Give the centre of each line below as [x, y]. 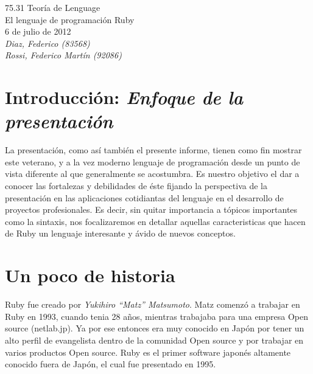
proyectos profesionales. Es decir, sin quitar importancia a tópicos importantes [151, 210]
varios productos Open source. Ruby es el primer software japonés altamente [148, 352]
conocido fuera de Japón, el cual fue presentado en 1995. [111, 364]
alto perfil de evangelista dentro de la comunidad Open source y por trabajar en [154, 340]
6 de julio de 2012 [38, 31]
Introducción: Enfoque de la [124, 97]
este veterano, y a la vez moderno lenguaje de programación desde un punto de [153, 161]
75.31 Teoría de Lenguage [53, 7]
